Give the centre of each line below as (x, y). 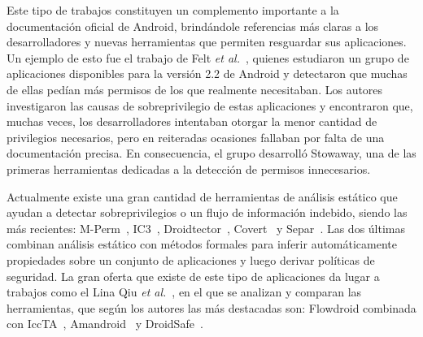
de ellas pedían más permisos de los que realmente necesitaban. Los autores (195, 89)
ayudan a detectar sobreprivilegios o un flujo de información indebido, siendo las (207, 212)
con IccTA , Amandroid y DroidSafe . (105, 324)
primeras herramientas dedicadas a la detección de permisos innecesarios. (189, 168)
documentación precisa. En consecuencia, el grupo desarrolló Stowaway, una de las (211, 153)
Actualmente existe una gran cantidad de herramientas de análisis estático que (202, 196)
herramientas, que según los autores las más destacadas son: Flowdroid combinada (211, 307)
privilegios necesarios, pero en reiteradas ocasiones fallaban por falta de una (196, 137)
